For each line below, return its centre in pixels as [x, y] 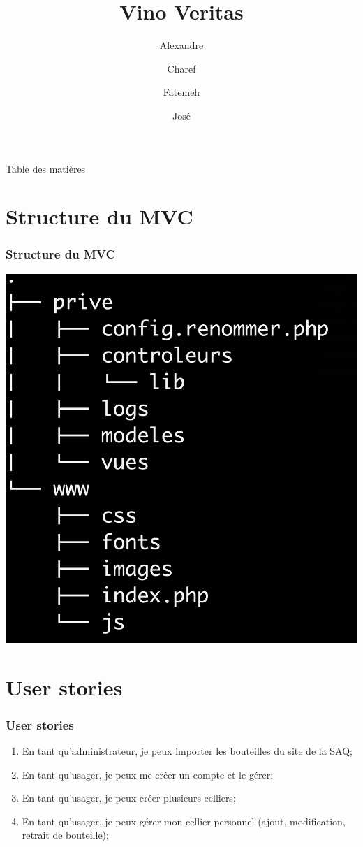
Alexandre [181, 45]
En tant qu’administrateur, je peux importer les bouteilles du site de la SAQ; [187, 751]
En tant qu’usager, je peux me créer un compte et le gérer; [148, 774]
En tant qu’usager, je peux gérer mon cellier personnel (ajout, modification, [184, 821]
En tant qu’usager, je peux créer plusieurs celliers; [129, 798]
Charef [181, 68]
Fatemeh [181, 92]
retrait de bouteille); [65, 835]
